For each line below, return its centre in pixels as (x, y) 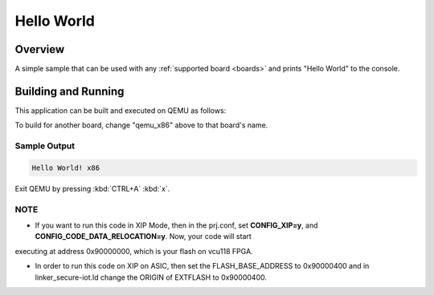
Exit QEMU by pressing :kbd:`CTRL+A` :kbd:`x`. (92, 188)
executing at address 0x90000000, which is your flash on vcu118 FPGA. (134, 251)
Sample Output (45, 146)
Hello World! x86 (66, 168)
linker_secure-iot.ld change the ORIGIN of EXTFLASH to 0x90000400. (151, 277)
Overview (40, 49)
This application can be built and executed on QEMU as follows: (121, 110)
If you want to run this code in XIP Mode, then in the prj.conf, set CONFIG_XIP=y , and (176, 225)
